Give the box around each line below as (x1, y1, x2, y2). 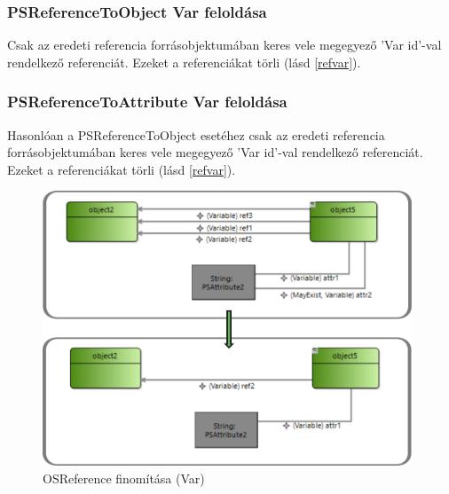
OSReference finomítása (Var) (43, 468, 205, 487)
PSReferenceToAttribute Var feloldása (7, 90, 288, 113)
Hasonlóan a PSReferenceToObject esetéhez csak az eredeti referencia (7, 125, 385, 144)
